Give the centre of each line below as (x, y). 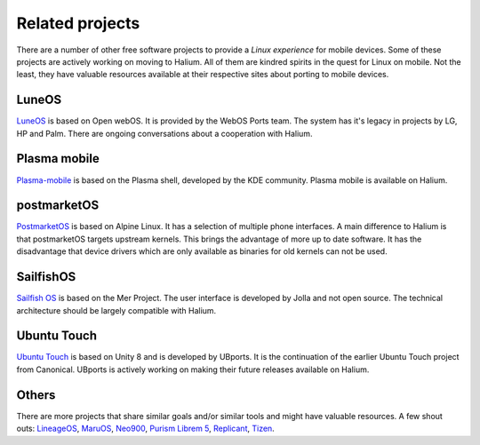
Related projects (78, 23)
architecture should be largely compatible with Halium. (116, 310)
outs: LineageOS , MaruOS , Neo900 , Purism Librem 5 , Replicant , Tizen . (145, 429)
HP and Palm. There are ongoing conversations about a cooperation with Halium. (164, 133)
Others (36, 395)
